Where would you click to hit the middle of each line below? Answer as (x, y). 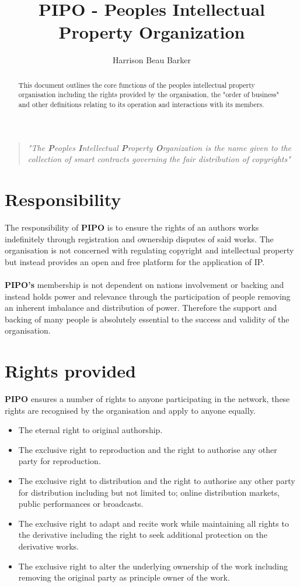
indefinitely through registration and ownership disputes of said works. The (139, 238)
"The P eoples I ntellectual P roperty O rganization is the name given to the (159, 147)
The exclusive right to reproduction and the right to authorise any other (148, 449)
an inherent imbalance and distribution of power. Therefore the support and (141, 308)
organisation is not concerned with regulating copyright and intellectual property (149, 250)
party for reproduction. (60, 461)
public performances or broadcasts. (81, 504)
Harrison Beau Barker (151, 60)
